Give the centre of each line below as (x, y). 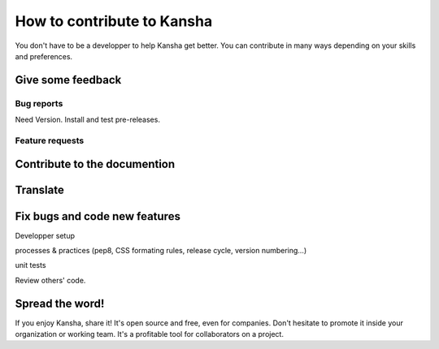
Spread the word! (60, 303)
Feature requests (50, 140)
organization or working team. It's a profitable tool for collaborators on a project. (150, 334)
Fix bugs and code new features (98, 216)
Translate (39, 190)
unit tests (30, 265)
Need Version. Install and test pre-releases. (87, 120)
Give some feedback (68, 80)
